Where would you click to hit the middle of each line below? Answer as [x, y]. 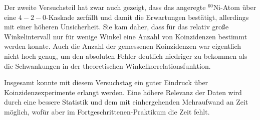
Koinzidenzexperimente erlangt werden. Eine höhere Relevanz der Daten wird [123, 92]
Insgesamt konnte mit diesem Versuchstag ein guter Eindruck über [106, 82]
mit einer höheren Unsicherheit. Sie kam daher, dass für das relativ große [116, 27]
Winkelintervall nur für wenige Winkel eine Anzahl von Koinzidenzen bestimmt [126, 36]
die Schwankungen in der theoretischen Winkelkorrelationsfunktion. [107, 65]
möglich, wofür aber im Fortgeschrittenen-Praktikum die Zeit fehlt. [107, 111]
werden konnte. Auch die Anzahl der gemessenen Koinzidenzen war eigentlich [123, 46]
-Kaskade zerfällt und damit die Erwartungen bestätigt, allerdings [148, 17]
